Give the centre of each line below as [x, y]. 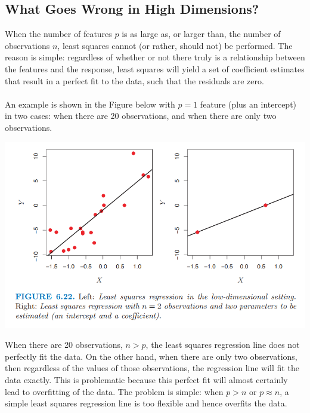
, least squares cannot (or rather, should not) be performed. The [175, 45]
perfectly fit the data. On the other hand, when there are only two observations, [151, 356]
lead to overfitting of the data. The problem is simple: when [114, 391]
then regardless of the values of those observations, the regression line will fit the [152, 368]
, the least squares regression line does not [223, 345]
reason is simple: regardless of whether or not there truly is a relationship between [155, 57]
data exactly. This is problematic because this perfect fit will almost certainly [146, 379]
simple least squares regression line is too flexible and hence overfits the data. [146, 403]
